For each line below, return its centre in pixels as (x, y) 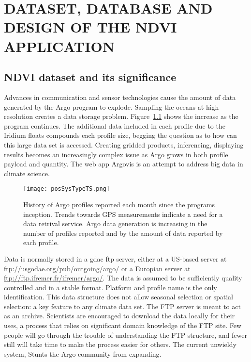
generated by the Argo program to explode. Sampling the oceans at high (111, 107)
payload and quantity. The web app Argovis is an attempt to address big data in (124, 164)
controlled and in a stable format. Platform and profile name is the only (111, 287)
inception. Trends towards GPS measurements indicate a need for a (123, 214)
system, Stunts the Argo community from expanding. (83, 354)
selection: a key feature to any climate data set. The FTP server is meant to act (122, 306)
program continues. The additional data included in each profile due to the (115, 125)
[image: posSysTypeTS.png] (66, 189)
